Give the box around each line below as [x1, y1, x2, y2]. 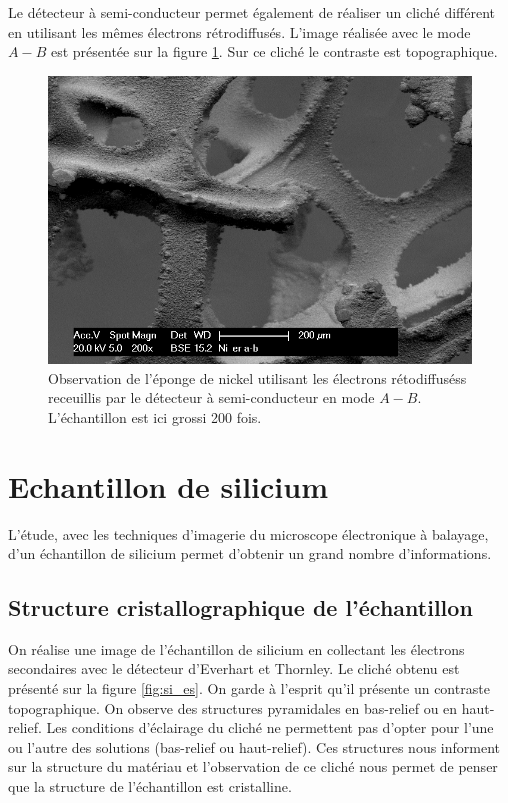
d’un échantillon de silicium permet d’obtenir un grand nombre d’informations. [8, 543, 492, 564]
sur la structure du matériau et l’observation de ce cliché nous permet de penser [8, 756, 498, 777]
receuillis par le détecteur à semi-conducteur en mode [48, 387, 375, 408]
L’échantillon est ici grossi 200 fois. [48, 406, 262, 427]
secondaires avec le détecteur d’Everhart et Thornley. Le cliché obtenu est [8, 658, 460, 679]
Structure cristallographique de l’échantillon [8, 592, 473, 623]
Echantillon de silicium [8, 465, 328, 506]
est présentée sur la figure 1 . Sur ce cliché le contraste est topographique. [50, 41, 498, 62]
